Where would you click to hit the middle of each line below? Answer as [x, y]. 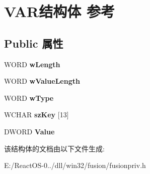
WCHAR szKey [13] [36, 115]
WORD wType [29, 98]
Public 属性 [34, 43]
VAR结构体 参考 [59, 11]
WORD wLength [32, 64]
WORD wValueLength [42, 81]
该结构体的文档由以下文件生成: [54, 148]
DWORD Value [29, 131]
